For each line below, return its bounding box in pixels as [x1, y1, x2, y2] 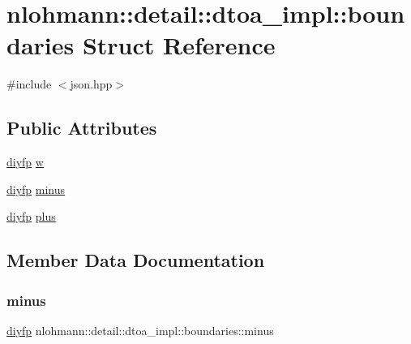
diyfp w [6, 153, 44, 170]
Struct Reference [82, 28, 276, 62]
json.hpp [70, 75, 113, 92]
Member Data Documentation [6, 247, 265, 273]
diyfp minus [6, 180, 66, 197]
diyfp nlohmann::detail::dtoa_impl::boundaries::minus [6, 321, 274, 338]
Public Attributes [6, 115, 157, 140]
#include [6, 75, 52, 92]
